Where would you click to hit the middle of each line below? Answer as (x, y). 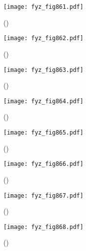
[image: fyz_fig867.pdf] (43, 195)
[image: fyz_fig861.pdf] (43, 7)
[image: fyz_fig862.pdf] (43, 38)
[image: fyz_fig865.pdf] (43, 133)
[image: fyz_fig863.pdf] (43, 70)
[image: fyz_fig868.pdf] (43, 227)
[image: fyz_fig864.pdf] (43, 101)
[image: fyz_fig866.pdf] (43, 164)
